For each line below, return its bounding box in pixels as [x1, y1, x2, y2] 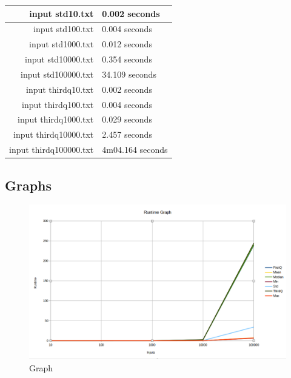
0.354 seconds [102, 53, 152, 66]
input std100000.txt [21, 67, 94, 80]
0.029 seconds [102, 113, 152, 126]
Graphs [5, 175, 52, 194]
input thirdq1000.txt [18, 113, 94, 126]
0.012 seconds [102, 38, 152, 50]
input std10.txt [29, 7, 94, 19]
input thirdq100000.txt [9, 143, 94, 156]
